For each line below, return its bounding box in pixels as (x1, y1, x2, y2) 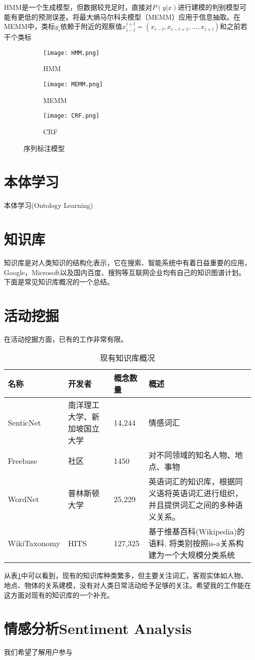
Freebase (8, 455, 37, 466)
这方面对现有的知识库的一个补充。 (4, 589, 114, 600)
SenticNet (8, 416, 41, 428)
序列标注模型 (24, 143, 65, 153)
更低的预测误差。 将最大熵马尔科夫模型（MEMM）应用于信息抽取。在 (17, 11, 241, 22)
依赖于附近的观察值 (60, 21, 123, 31)
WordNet (8, 493, 39, 505)
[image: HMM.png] (43, 49, 100, 56)
